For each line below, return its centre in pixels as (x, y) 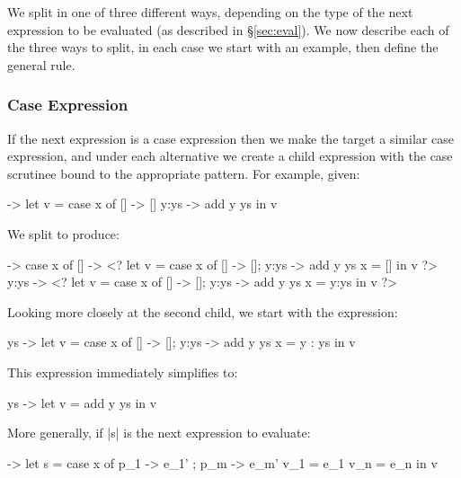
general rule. (41, 64)
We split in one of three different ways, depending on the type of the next (210, 12)
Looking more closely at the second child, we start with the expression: (203, 311)
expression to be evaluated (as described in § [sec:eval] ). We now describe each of (228, 29)
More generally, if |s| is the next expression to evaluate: (159, 433)
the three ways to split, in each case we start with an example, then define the (223, 47)
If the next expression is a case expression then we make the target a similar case (230, 138)
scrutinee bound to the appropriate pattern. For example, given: (184, 173)
